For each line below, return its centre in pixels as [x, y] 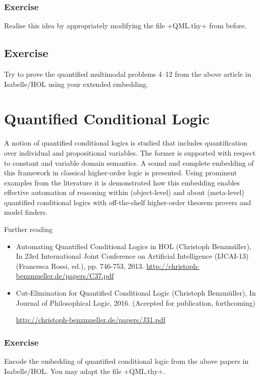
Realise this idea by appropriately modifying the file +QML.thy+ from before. [125, 26]
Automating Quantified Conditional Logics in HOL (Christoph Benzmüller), [134, 246]
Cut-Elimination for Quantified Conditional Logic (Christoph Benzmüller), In [136, 293]
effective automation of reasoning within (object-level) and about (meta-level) [124, 192]
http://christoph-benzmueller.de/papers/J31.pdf [91, 320]
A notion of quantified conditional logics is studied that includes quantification [126, 143]
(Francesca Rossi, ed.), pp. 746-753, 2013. [80, 266]
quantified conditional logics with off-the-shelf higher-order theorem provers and [128, 202]
